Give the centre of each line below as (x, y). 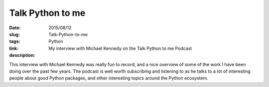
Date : (15, 28)
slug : (14, 34)
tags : (15, 42)
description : (22, 55)
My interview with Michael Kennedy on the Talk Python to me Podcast (120, 48)
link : (14, 48)
